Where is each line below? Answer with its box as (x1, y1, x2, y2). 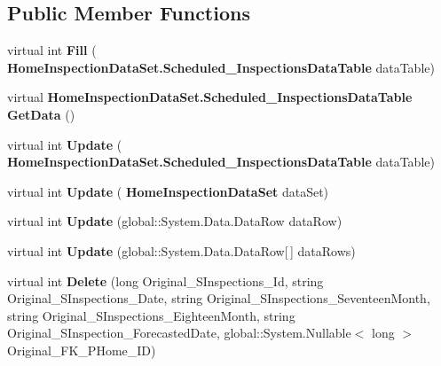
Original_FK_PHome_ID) (7, 340, 156, 359)
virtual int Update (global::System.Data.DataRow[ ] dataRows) (7, 241, 356, 260)
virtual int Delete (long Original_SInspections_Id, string (7, 271, 324, 290)
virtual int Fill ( (7, 41, 97, 59)
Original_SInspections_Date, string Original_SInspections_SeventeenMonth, (7, 289, 430, 308)
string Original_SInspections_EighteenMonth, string (7, 306, 295, 324)
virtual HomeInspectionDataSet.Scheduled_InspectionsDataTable (7, 88, 413, 106)
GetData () (7, 105, 75, 123)
